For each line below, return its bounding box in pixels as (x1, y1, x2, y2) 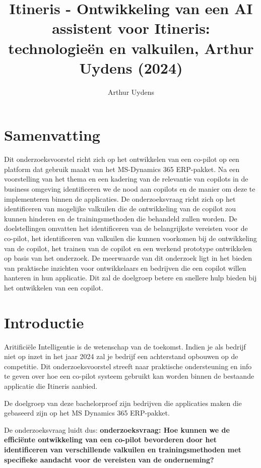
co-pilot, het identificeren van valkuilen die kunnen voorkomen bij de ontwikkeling (4, 232, 257, 243)
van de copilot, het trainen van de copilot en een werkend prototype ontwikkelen (4, 243, 252, 253)
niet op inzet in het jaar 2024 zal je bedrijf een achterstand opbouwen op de (4, 351, 238, 362)
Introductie (4, 312, 84, 332)
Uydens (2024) (79, 57, 183, 78)
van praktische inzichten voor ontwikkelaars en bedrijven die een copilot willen (4, 262, 246, 273)
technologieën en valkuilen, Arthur (8, 37, 254, 58)
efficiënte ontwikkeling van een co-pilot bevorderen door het (4, 434, 217, 445)
